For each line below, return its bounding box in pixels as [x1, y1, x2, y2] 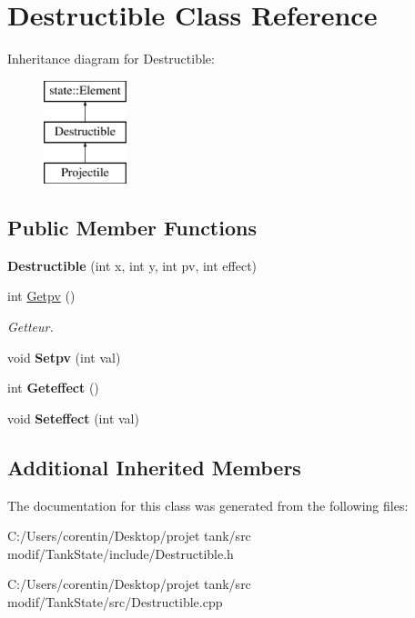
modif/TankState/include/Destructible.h [7, 543, 234, 563]
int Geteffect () [7, 378, 99, 397]
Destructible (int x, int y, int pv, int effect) [7, 255, 258, 274]
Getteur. [7, 317, 54, 336]
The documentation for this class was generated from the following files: [7, 495, 409, 514]
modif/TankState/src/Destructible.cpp [7, 593, 223, 612]
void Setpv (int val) [7, 347, 121, 366]
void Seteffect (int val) [7, 408, 139, 427]
